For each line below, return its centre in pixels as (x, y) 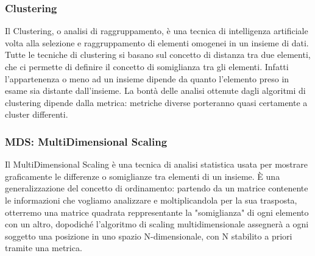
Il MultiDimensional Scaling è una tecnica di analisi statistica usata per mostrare (156, 164)
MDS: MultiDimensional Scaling (86, 141)
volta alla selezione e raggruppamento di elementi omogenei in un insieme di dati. (157, 42)
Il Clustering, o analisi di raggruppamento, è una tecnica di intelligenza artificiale (157, 31)
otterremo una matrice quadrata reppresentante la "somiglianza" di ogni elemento (157, 212)
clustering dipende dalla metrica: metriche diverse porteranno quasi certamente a (156, 102)
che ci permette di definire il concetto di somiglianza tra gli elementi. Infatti (147, 66)
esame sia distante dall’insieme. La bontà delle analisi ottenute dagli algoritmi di (155, 91)
